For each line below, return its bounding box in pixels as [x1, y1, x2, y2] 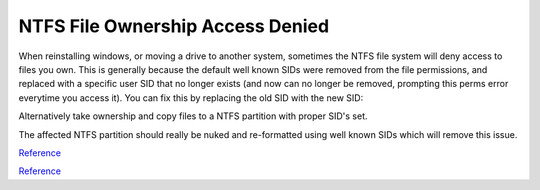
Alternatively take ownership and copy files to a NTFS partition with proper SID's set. [18, 110, 368, 122]
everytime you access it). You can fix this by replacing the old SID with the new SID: [18, 91, 364, 104]
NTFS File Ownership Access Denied [18, 15, 330, 37]
